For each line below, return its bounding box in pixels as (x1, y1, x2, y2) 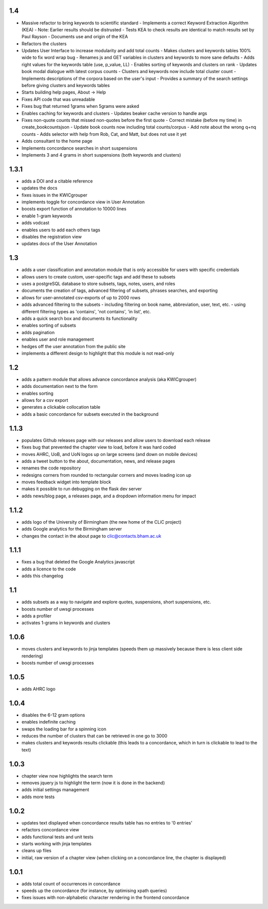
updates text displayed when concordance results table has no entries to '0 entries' (21, 819, 193, 825)
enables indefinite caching (21, 719, 76, 725)
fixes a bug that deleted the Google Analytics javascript (21, 559, 135, 565)
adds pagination (21, 329, 55, 335)
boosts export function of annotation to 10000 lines (21, 206, 127, 212)
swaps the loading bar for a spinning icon (21, 726, 107, 732)
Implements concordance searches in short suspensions (21, 145, 137, 151)
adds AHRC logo (21, 686, 56, 692)
